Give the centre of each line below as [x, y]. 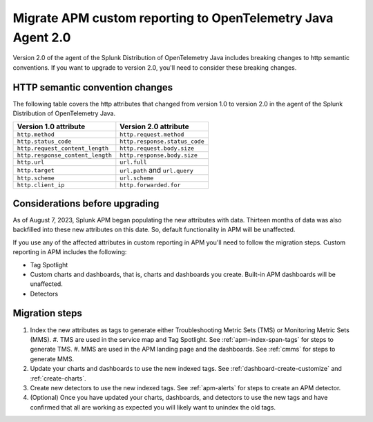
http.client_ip [41, 185]
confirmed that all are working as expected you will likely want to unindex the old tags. [153, 407]
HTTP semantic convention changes [93, 87]
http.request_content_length [63, 148]
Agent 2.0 [42, 37]
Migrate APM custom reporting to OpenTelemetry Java [173, 18]
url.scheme [137, 179]
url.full [133, 162]
